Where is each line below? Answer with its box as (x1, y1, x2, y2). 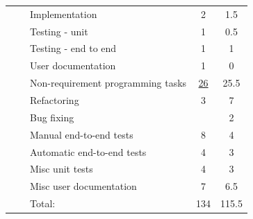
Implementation (30, 6, 97, 21)
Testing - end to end (30, 41, 117, 55)
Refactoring (30, 92, 79, 107)
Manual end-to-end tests (30, 127, 133, 141)
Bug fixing (30, 109, 74, 124)
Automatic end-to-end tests (30, 144, 147, 159)
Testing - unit (30, 24, 88, 38)
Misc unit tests (30, 161, 93, 176)
